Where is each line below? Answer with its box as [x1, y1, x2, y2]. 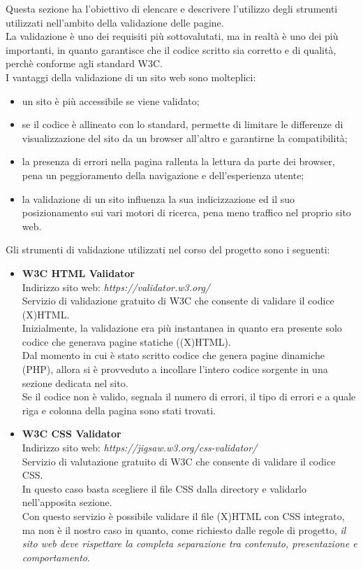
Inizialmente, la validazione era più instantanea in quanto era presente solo [22, 321, 342, 335]
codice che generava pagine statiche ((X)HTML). [22, 334, 231, 349]
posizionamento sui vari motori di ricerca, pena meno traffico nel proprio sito [22, 205, 351, 220]
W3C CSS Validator [22, 426, 121, 441]
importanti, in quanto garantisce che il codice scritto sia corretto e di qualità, [6, 42, 336, 57]
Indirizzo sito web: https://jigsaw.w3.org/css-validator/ [22, 440, 258, 455]
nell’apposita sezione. [22, 495, 112, 510]
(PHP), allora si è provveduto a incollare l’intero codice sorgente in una [22, 362, 328, 377]
